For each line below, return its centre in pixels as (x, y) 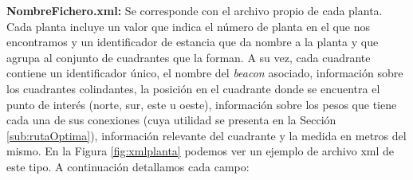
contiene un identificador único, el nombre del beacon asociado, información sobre (205, 73)
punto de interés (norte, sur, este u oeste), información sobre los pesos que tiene (202, 104)
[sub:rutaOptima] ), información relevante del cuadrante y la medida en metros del (206, 135)
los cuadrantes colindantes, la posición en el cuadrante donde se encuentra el (193, 88)
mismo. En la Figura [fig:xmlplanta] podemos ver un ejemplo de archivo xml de (201, 151)
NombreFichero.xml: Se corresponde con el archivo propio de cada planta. (195, 10)
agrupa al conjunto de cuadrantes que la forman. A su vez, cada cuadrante (189, 57)
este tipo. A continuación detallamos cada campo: (128, 166)
